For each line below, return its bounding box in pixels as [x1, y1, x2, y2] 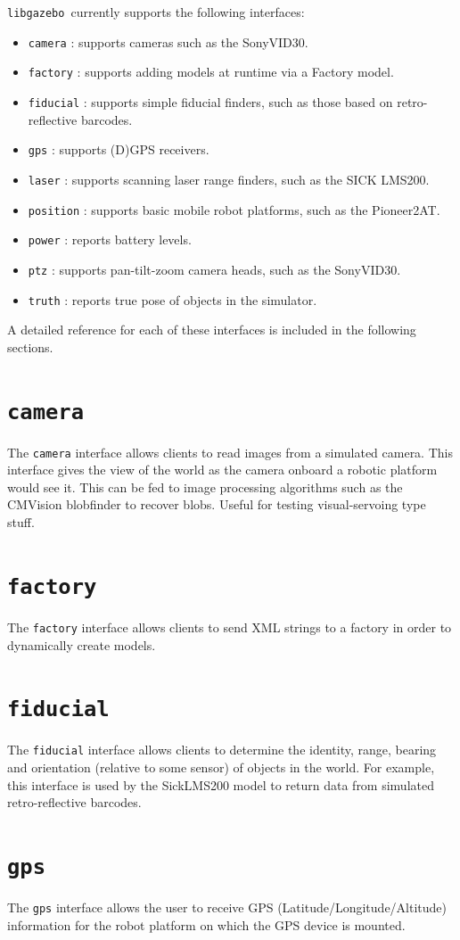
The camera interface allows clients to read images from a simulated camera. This [7, 442, 453, 461]
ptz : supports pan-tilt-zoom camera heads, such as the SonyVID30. [28, 260, 401, 278]
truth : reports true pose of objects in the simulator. [28, 290, 317, 309]
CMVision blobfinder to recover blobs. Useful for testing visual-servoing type [7, 495, 426, 514]
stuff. [7, 513, 35, 532]
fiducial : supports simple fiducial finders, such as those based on [28, 92, 393, 111]
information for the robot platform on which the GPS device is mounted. [7, 915, 406, 934]
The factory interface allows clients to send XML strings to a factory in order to [7, 617, 452, 636]
